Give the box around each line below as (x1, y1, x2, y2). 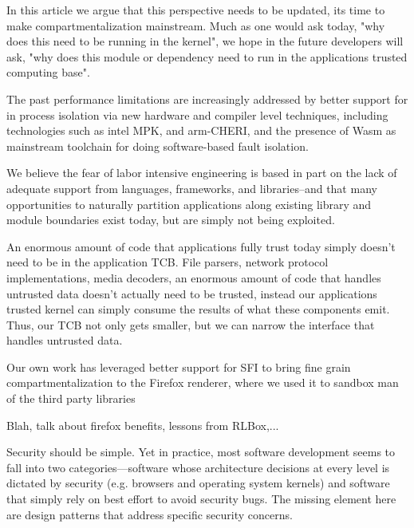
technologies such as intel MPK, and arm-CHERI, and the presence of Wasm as (6, 122, 396, 139)
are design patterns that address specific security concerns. (6, 506, 293, 522)
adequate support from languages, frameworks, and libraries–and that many (6, 179, 377, 196)
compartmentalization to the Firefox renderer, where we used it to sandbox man (6, 374, 399, 391)
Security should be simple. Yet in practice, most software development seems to (6, 443, 396, 460)
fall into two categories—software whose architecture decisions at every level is (6, 459, 390, 475)
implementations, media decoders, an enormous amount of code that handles (6, 269, 381, 286)
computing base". (6, 64, 90, 81)
